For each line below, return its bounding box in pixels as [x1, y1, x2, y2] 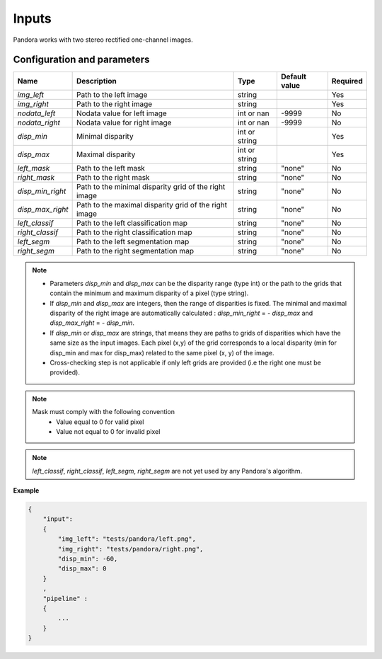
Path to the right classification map [76, 227, 192, 237]
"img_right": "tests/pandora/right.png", [57, 545, 204, 553]
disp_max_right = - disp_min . [50, 319, 134, 327]
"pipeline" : [42, 595, 88, 602]
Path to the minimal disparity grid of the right [76, 182, 226, 192]
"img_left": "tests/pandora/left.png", [57, 535, 196, 543]
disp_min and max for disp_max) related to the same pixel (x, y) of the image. [50, 348, 275, 357]
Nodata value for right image [76, 118, 172, 127]
